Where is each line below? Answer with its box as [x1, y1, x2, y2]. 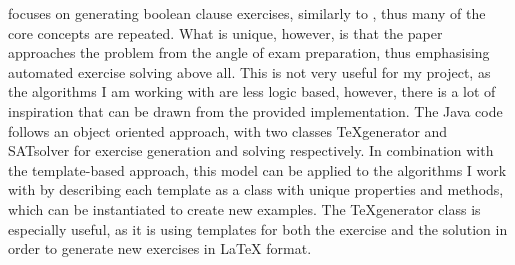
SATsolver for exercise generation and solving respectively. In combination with [8, 140, 494, 161]
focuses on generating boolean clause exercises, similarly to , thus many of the [8, 3, 486, 23]
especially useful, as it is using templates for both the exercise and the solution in [8, 218, 508, 239]
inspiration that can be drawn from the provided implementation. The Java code [8, 100, 503, 121]
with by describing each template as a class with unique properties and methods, [8, 179, 504, 200]
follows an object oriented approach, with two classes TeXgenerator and [8, 120, 448, 141]
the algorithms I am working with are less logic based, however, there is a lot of [8, 81, 496, 102]
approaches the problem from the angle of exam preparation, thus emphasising [8, 42, 490, 63]
